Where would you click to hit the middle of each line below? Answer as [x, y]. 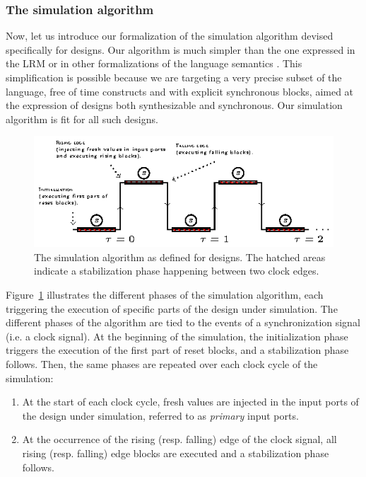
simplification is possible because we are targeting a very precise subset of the [174, 77]
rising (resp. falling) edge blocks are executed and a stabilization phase [176, 453]
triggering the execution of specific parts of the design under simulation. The [172, 308]
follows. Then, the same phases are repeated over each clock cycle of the [162, 364]
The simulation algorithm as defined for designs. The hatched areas [180, 257]
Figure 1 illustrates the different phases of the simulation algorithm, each [165, 295]
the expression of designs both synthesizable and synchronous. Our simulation [174, 105]
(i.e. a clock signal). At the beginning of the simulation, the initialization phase [177, 336]
